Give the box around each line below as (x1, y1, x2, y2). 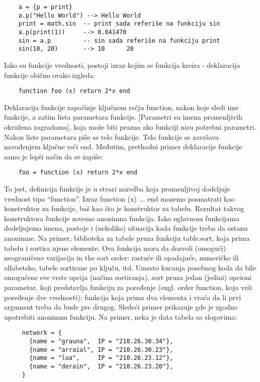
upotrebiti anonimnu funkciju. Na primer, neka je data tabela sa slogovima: (4, 311, 237, 322)
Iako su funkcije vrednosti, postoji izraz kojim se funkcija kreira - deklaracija (4, 59, 240, 70)
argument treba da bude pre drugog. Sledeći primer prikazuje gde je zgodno (4, 302, 238, 312)
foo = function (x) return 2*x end (18, 169, 137, 176)
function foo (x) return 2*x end (18, 87, 130, 95)
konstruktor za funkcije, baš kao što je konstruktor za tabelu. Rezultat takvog (4, 203, 244, 214)
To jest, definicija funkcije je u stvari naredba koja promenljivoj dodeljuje (4, 183, 230, 194)
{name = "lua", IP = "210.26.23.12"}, (29, 354, 174, 362)
